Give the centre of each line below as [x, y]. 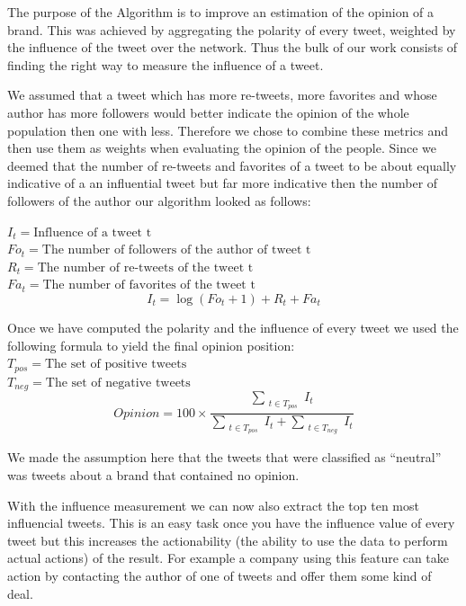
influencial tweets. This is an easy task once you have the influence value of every [231, 523]
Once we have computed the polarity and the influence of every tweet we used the [233, 327]
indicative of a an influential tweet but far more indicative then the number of [223, 183]
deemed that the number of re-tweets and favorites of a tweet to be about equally [232, 165]
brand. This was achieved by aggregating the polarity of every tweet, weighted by [232, 29]
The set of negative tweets [118, 383]
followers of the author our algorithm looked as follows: [159, 200]
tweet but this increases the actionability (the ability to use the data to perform [228, 540]
